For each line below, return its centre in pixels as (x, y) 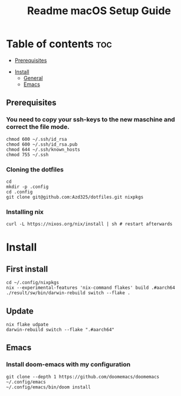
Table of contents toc (59, 44)
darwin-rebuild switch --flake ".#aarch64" (60, 330)
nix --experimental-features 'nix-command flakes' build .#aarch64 (91, 288)
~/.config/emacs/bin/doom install (49, 387)
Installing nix (25, 212)
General (33, 78)
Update (20, 311)
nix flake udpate (27, 325)
